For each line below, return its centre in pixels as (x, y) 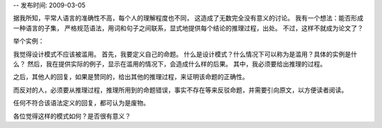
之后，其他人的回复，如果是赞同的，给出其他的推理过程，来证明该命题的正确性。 (131, 77)
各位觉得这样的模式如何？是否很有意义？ (72, 116)
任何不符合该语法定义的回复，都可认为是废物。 (81, 103)
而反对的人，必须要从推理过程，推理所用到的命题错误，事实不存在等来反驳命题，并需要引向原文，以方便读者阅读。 (180, 90)
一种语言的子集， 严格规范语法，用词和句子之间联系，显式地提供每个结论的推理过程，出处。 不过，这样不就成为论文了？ (188, 28)
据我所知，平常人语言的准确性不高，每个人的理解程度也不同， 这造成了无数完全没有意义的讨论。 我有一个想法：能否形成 (188, 18)
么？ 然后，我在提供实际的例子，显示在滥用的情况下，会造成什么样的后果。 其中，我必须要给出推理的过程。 (170, 64)
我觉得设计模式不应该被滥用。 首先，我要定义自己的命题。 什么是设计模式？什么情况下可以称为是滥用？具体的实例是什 (185, 54)
